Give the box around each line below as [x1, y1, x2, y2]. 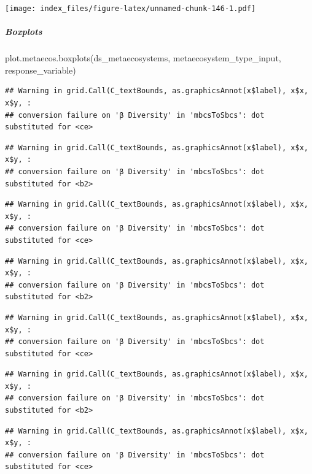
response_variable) [5, 63, 76, 76]
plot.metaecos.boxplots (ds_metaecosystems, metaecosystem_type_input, [5, 52, 281, 64]
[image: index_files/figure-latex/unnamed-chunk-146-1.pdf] [5, 4, 256, 13]
